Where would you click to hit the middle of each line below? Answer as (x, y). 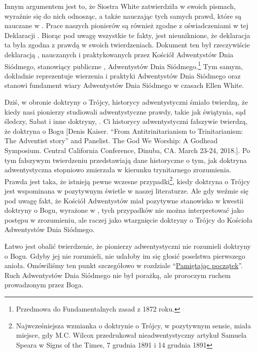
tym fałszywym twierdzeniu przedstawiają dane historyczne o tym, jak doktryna (126, 160)
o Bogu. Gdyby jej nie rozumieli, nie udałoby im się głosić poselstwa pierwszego (125, 255)
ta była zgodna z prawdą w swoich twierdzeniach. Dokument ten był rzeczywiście (127, 45)
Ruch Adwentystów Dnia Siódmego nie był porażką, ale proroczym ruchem (118, 275)
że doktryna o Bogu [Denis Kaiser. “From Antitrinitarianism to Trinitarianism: (124, 131)
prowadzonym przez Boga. (44, 285)
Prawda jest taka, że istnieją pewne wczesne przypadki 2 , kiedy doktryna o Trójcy (127, 180)
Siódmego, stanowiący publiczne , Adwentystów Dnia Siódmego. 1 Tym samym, (124, 65)
